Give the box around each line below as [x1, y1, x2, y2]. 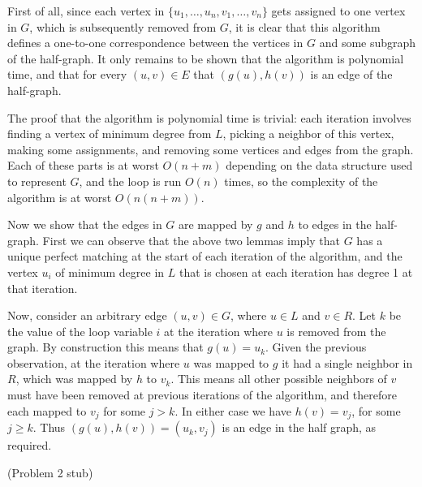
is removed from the [286, 322, 386, 339]
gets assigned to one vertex [271, 2, 406, 19]
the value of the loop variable [7, 322, 153, 339]
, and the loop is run [79, 172, 182, 189]
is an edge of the [310, 66, 393, 83]
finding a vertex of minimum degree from [7, 125, 212, 142]
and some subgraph [319, 34, 416, 51]
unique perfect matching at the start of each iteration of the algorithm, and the [7, 248, 403, 265]
